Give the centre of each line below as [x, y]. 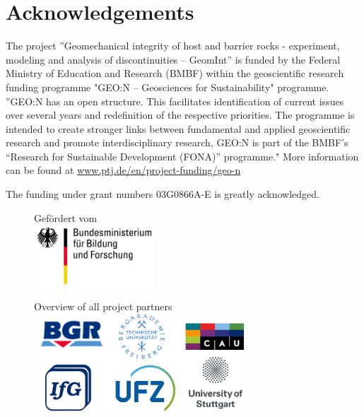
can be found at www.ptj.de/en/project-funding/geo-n [123, 170]
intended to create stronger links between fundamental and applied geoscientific [178, 128]
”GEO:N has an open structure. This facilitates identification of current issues [175, 101]
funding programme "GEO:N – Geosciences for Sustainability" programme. [168, 87]
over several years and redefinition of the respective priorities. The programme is [180, 115]
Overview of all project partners [103, 306]
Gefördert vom [66, 217]
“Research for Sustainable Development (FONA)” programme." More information [182, 156]
